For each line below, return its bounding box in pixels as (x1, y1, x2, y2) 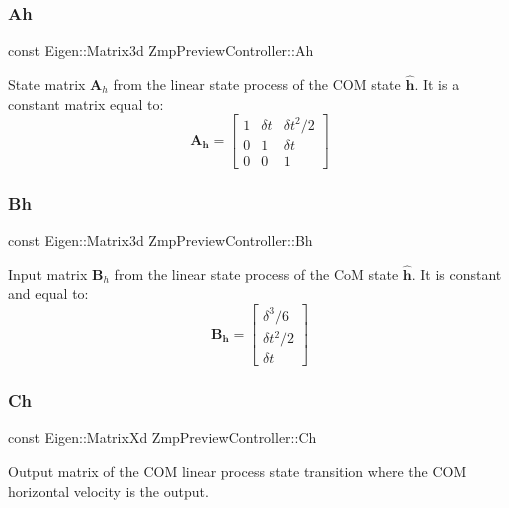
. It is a (414, 74, 460, 95)
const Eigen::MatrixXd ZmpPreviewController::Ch (8, 427, 317, 448)
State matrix (8, 74, 86, 95)
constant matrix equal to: (8, 93, 164, 114)
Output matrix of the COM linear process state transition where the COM (8, 460, 467, 481)
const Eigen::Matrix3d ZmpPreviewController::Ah (8, 40, 314, 61)
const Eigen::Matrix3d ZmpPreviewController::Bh (8, 230, 313, 251)
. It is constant (411, 263, 502, 284)
